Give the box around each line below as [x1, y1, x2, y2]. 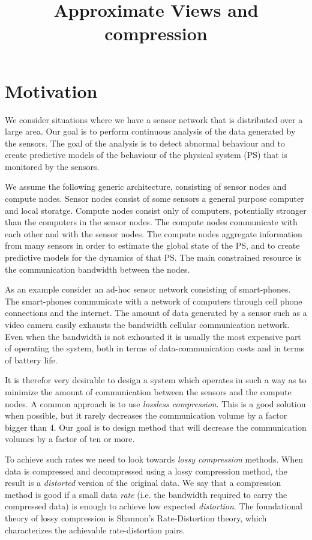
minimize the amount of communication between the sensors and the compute [5, 385, 292, 398]
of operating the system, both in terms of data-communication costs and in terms [5, 342, 305, 354]
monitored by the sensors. [5, 160, 100, 172]
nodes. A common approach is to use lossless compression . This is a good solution [5, 397, 306, 410]
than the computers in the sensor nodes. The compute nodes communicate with [5, 216, 298, 228]
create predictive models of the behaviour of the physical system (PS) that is [5, 148, 287, 161]
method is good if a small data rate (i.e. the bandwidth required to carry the [5, 488, 287, 500]
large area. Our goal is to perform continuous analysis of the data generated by [5, 125, 296, 138]
